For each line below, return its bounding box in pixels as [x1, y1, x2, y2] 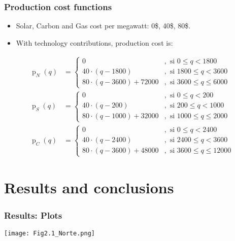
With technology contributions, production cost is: [16, 37, 173, 48]
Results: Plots [4, 209, 62, 221]
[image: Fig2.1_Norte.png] [4, 229, 95, 237]
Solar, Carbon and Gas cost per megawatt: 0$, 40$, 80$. [16, 20, 191, 31]
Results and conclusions [4, 177, 174, 198]
